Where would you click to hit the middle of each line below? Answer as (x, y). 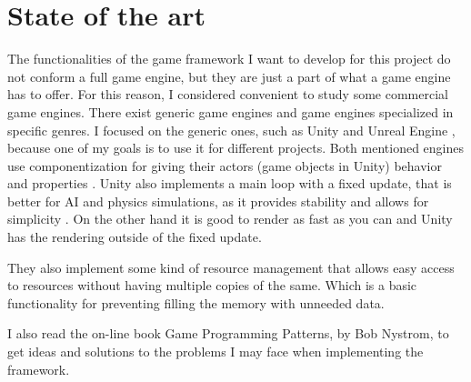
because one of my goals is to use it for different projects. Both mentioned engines (235, 148)
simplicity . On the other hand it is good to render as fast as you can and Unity (230, 219)
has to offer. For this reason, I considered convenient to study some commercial (228, 94)
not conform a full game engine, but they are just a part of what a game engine (229, 76)
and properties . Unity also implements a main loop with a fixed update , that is (230, 183)
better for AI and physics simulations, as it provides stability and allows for (218, 201)
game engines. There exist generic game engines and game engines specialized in (230, 111)
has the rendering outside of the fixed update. (135, 237)
